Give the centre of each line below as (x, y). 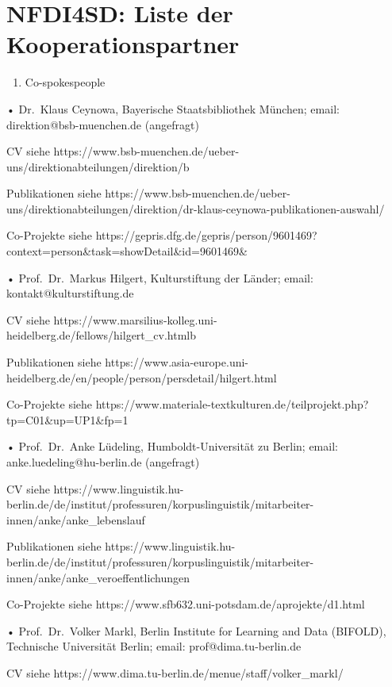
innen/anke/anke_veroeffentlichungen (98, 577)
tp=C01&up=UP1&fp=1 (67, 419)
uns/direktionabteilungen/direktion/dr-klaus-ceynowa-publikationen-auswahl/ (196, 208)
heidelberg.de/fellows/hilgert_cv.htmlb (101, 335)
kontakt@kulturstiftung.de (70, 293)
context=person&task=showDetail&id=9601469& (127, 251)
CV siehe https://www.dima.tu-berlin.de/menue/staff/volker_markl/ (175, 672)
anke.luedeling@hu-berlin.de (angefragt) (103, 462)
